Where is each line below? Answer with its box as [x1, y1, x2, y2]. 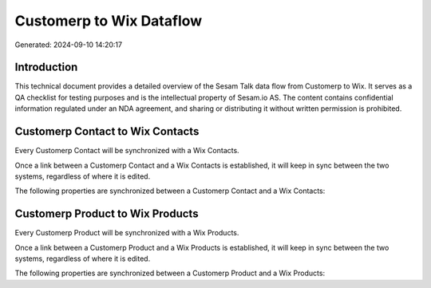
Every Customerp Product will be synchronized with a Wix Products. [14, 228, 239, 238]
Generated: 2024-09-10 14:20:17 [14, 40, 123, 49]
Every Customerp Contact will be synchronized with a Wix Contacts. [14, 146, 239, 156]
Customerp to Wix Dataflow [14, 12, 203, 30]
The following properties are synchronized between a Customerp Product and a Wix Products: [14, 268, 326, 278]
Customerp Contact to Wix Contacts [14, 124, 200, 139]
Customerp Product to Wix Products [14, 207, 199, 221]
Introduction [14, 61, 78, 74]
